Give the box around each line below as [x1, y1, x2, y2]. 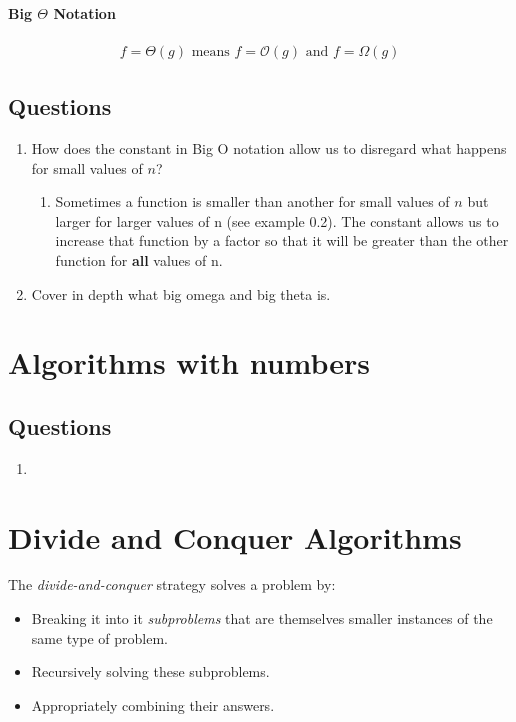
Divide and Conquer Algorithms [8, 516, 462, 557]
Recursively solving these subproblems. [31, 661, 270, 682]
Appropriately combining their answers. [31, 694, 275, 715]
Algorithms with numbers [8, 342, 371, 383]
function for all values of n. [55, 250, 223, 270]
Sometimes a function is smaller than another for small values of [55, 191, 450, 212]
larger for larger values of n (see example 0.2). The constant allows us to [55, 210, 499, 231]
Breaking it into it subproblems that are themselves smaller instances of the [31, 608, 493, 629]
